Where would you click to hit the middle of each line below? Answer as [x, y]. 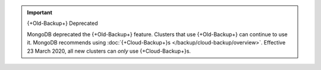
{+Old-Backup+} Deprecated [62, 23]
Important [40, 12]
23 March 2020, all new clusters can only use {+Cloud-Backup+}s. [109, 51]
